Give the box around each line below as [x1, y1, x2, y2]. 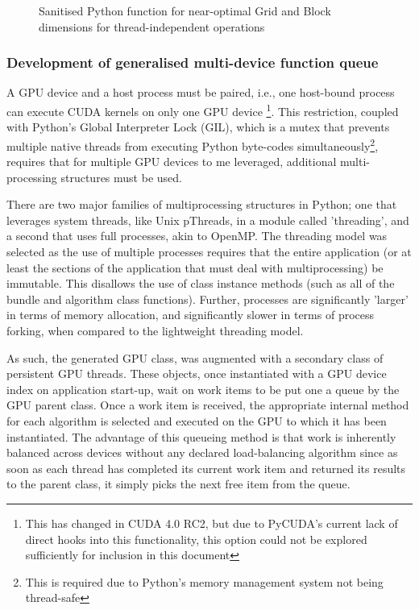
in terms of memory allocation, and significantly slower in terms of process [6, 306, 375, 323]
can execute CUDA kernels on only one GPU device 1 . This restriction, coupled [6, 101, 399, 119]
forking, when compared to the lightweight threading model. [6, 322, 304, 339]
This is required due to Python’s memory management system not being [25, 573, 384, 590]
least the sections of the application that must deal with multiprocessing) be [6, 259, 384, 276]
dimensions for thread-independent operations [39, 18, 265, 35]
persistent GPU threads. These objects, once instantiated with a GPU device [6, 365, 387, 382]
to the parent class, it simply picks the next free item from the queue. [6, 475, 351, 492]
